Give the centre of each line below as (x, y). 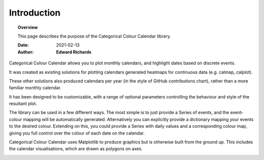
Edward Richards (74, 52)
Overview (28, 27)
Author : (26, 52)
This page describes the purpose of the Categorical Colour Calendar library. (94, 36)
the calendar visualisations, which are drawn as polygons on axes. (76, 149)
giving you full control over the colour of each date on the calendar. (77, 133)
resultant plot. (23, 104)
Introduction (35, 13)
